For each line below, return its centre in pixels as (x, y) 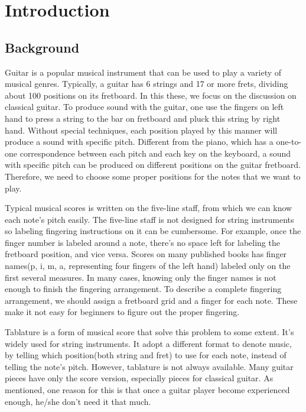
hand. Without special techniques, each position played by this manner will (141, 130)
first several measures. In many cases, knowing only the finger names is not (141, 277)
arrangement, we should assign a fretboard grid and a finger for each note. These (151, 300)
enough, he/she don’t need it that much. (78, 401)
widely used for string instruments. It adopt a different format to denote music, (148, 343)
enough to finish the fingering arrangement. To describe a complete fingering (143, 289)
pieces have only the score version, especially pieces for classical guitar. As (139, 378)
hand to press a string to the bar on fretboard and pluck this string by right (143, 118)
